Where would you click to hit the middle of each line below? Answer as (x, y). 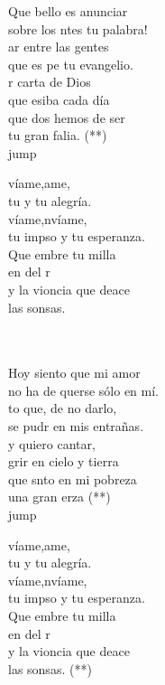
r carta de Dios (50, 82)
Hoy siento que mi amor (74, 373)
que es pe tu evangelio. (71, 64)
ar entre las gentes (59, 47)
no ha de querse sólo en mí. (84, 390)
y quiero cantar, (52, 443)
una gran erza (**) (60, 497)
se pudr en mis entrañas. (76, 426)
